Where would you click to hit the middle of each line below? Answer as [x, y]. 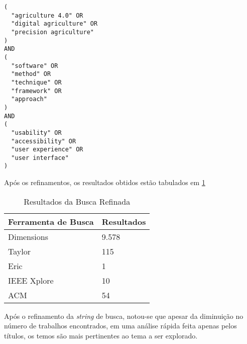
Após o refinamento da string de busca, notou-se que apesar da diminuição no [124, 316]
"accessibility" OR [44, 141]
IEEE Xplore [31, 280]
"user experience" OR [47, 150]
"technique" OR [36, 82]
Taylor [19, 251]
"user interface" [40, 158]
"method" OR [31, 74]
